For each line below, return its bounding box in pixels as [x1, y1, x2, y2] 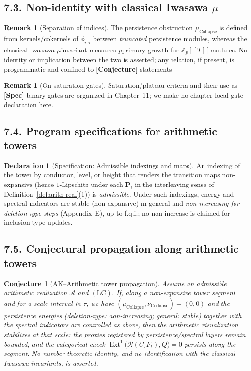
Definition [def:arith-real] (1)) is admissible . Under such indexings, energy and [4, 188, 234, 199]
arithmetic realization [4, 287, 67, 298]
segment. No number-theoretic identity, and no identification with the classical [4, 348, 235, 358]
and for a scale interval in [4, 298, 81, 308]
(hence [34, 179, 54, 189]
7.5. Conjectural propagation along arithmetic [4, 241, 239, 256]
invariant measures [61, 44, 116, 54]
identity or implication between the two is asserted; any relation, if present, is [4, 54, 234, 65]
